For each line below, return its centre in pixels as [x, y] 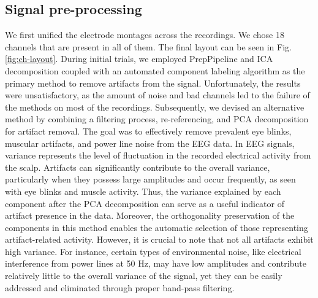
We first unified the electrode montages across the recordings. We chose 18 [145, 35]
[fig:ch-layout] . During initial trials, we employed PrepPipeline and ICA [139, 59]
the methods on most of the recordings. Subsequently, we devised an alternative [155, 107]
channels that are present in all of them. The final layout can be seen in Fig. [148, 46]
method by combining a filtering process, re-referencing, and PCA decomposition [157, 119]
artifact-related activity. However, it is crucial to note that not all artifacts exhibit [159, 239]
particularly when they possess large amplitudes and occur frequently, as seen [150, 179]
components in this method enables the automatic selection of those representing [157, 227]
